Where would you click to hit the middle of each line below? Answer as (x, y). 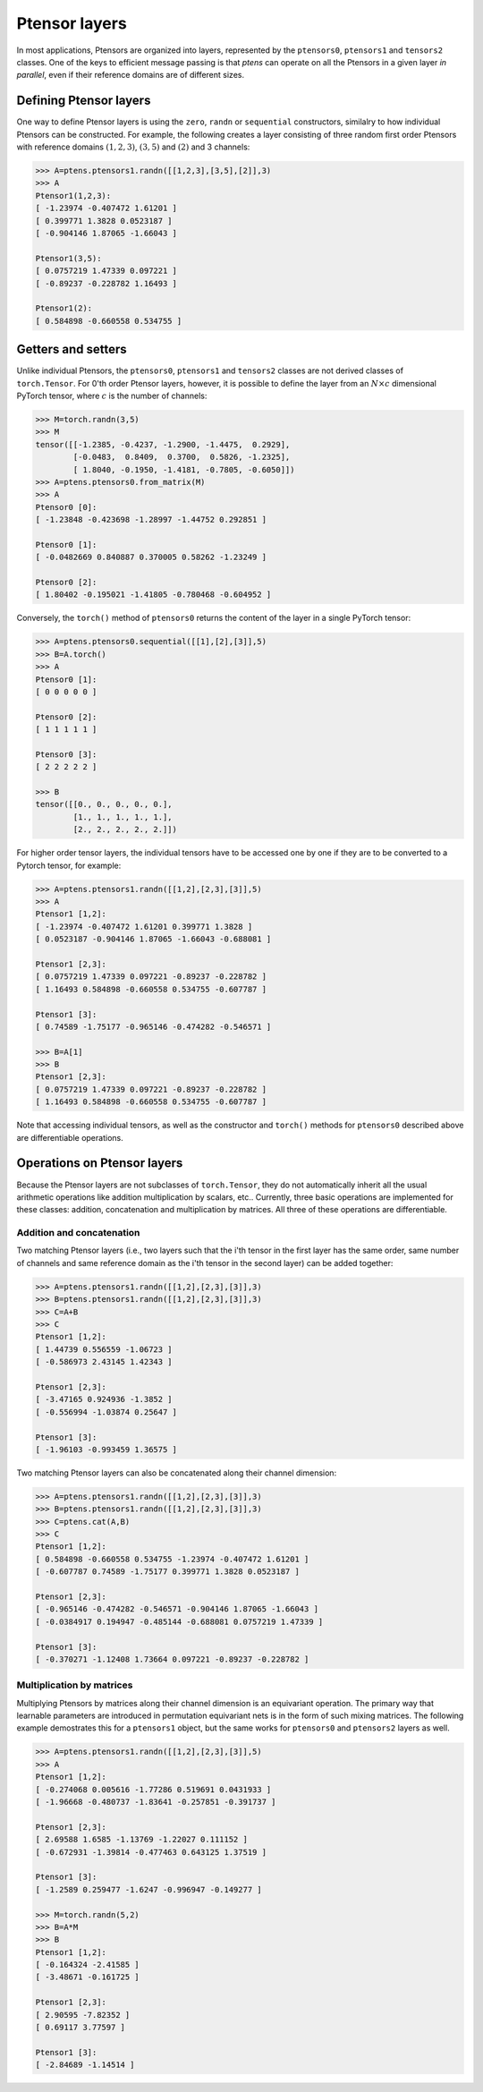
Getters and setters (72, 349)
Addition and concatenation (78, 1233)
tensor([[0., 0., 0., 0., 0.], (104, 804)
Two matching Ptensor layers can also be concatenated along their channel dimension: (177, 1473)
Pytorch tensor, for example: (69, 865)
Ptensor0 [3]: (66, 754)
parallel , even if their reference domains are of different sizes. (131, 75)
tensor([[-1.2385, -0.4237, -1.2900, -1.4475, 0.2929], (163, 444)
